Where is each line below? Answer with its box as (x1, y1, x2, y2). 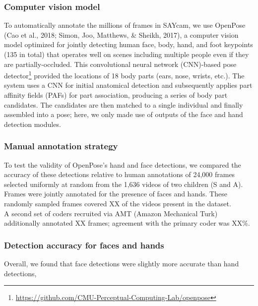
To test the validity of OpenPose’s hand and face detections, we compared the (4, 159, 241, 170)
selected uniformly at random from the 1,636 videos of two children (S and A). (4, 179, 243, 189)
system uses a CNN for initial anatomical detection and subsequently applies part (4, 80, 253, 90)
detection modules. (4, 119, 61, 129)
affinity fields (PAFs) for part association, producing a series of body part (4, 90, 228, 100)
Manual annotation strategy (4, 140, 118, 152)
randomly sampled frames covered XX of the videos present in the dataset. (4, 198, 231, 208)
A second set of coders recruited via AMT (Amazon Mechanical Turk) (4, 208, 218, 218)
